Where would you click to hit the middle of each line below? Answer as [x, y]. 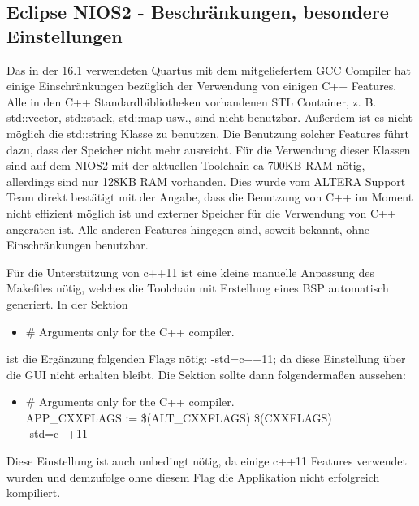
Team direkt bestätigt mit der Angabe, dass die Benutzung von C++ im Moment [210, 197]
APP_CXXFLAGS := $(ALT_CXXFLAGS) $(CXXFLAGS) [179, 417]
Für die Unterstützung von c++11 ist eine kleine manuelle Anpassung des [191, 272]
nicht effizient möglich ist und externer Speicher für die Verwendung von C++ [201, 212]
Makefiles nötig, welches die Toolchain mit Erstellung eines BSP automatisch [198, 288]
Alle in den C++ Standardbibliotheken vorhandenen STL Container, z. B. [192, 101]
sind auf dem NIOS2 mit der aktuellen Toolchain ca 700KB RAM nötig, [186, 165]
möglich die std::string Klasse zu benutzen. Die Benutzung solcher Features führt [208, 133]
